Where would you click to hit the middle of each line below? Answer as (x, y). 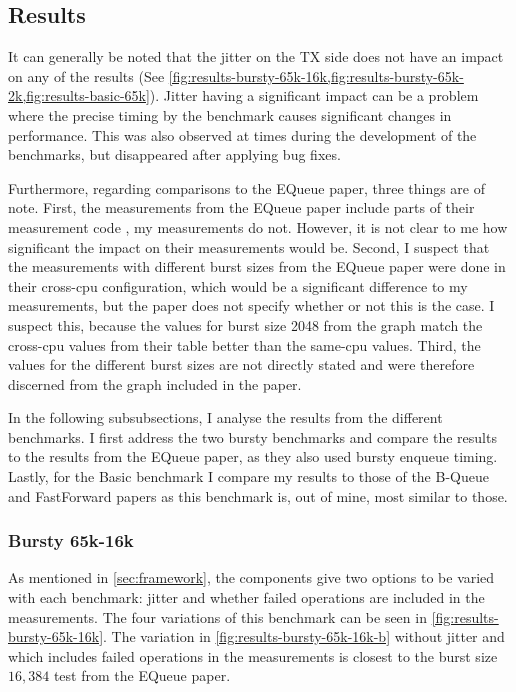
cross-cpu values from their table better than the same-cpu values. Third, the (244, 344)
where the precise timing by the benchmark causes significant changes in (230, 114)
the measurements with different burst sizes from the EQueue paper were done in (257, 266)
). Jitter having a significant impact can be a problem (314, 95)
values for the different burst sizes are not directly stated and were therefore (241, 364)
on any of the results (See (86, 75)
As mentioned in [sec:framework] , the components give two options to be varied (251, 577)
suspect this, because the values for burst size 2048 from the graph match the (245, 324)
